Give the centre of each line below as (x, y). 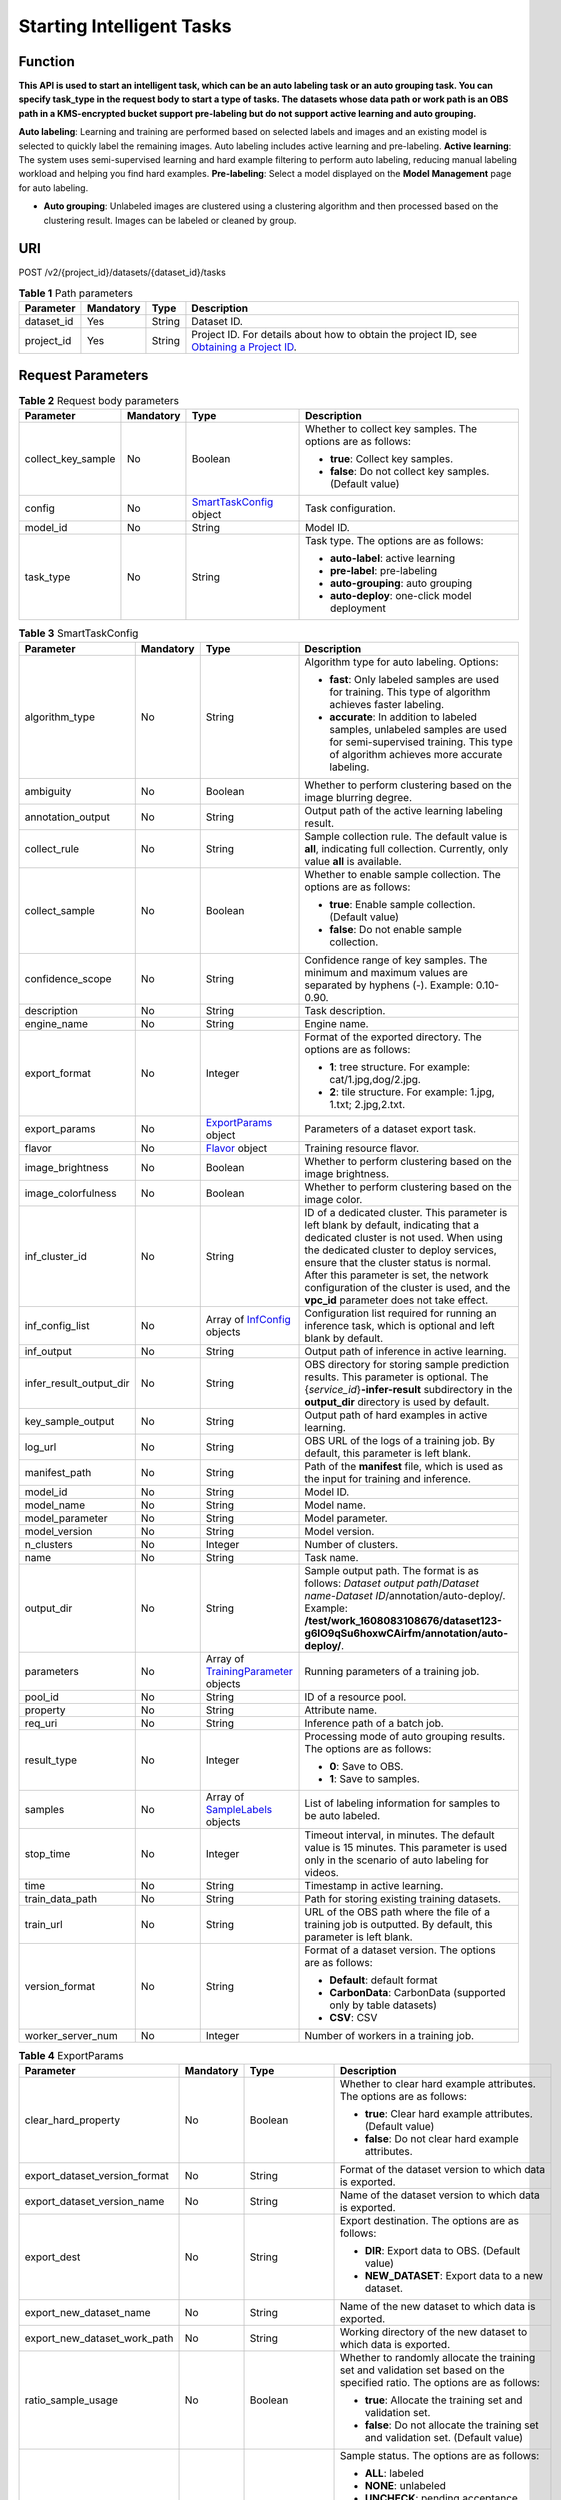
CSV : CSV (353, 2017)
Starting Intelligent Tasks (125, 26)
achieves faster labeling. (387, 704)
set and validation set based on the (422, 2370)
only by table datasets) (383, 2005)
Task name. (331, 1557)
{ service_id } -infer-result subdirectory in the (408, 1389)
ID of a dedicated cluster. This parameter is (406, 1212)
